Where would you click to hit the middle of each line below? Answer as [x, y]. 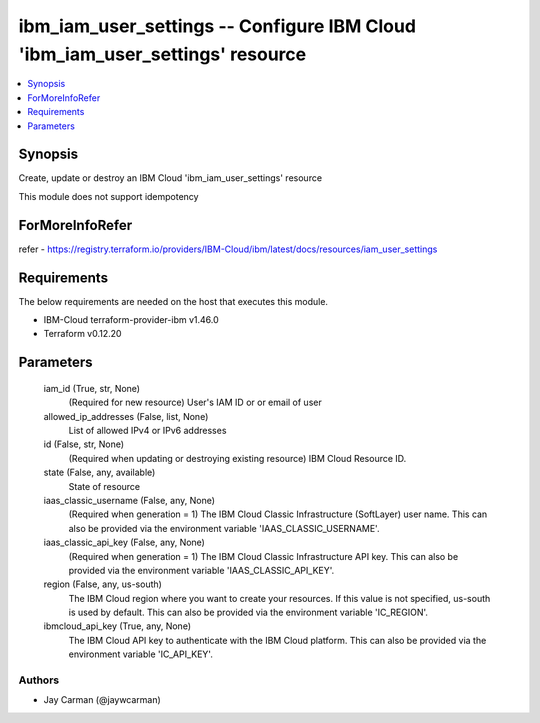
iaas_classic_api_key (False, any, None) [124, 542]
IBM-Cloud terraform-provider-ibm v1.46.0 [131, 320]
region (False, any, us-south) [102, 584]
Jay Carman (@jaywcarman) [102, 700]
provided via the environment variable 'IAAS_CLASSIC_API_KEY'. [201, 570]
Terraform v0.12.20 [82, 334]
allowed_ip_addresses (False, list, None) [126, 416]
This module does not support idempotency [108, 196]
